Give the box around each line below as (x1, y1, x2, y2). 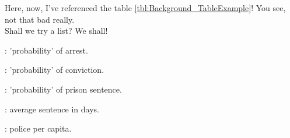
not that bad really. (5, 13, 75, 25)
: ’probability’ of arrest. (5, 44, 88, 56)
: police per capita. (5, 122, 72, 135)
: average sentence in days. (5, 102, 99, 115)
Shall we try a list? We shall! (5, 24, 108, 37)
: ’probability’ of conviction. (5, 63, 104, 76)
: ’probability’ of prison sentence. (5, 83, 122, 95)
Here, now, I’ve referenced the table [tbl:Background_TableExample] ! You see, (5, 2, 286, 13)
